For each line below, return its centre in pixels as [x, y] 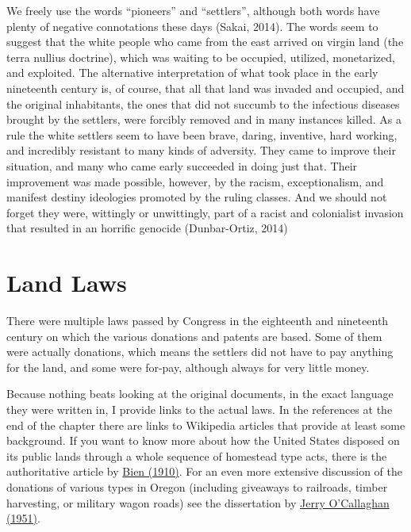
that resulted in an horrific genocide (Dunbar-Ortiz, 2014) [147, 228]
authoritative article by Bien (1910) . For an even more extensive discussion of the [205, 471]
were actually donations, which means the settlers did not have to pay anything [200, 352]
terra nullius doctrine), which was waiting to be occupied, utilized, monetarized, [201, 57]
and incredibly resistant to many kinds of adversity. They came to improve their [201, 150]
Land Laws [67, 283]
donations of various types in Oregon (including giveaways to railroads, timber [197, 486]
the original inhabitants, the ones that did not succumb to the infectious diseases [203, 103]
